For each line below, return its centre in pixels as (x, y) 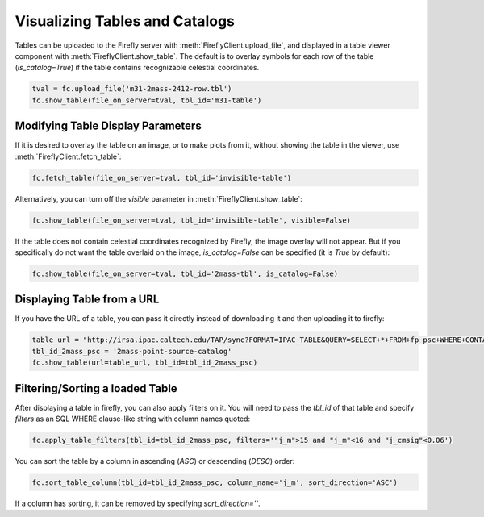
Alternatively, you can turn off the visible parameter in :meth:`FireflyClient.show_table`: (159, 198)
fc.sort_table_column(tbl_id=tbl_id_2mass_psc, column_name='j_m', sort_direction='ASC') (215, 483)
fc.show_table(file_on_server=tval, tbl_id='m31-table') (147, 100)
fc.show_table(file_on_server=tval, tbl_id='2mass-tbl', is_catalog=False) (185, 273)
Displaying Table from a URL (87, 300)
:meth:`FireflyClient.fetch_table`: (68, 156)
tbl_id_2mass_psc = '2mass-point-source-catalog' (132, 351)
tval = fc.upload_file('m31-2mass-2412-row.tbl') (132, 89)
